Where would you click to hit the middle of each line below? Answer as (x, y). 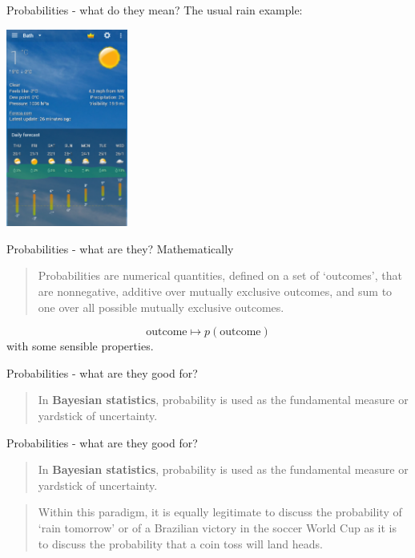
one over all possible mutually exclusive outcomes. (161, 307)
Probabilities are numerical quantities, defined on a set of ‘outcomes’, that (220, 275)
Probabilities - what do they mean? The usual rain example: (155, 10)
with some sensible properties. (80, 346)
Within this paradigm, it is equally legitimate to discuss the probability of (220, 512)
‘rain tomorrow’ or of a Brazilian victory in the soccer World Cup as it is (217, 528)
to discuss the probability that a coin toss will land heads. (180, 543)
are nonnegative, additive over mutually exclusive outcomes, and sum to (215, 291)
